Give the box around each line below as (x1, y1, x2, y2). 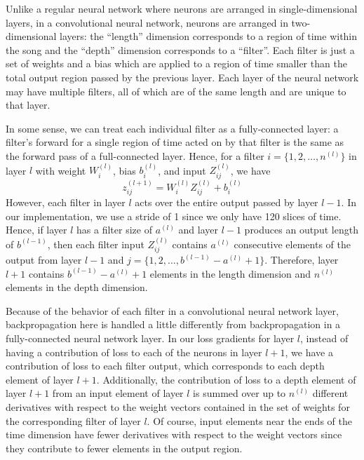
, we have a (285, 344, 333, 359)
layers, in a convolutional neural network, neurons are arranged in (6, 15, 288, 29)
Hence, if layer (6, 222, 67, 237)
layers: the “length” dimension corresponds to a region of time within (60, 29, 358, 43)
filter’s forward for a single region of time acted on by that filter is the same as (6, 135, 344, 149)
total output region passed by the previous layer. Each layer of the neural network (6, 69, 359, 84)
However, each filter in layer (6, 195, 126, 209)
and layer (178, 222, 218, 237)
